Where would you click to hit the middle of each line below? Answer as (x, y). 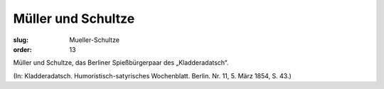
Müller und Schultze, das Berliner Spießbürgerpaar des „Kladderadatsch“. (121, 63)
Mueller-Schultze (95, 40)
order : (22, 49)
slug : (21, 40)
